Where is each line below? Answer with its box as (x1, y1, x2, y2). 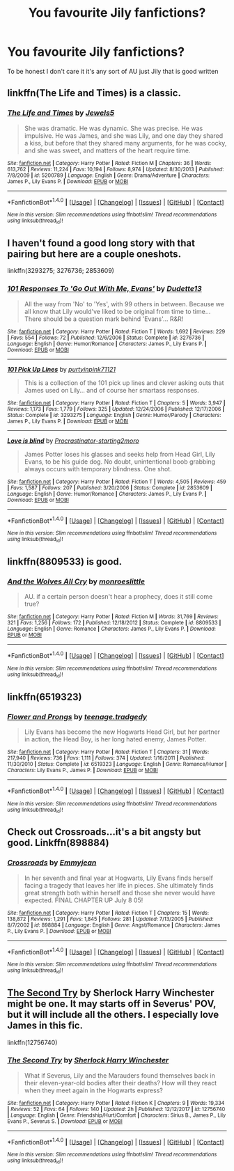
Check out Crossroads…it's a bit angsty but (7, 826, 201, 838)
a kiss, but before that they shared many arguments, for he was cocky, (24, 139, 227, 147)
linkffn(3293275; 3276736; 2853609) (7, 267, 115, 275)
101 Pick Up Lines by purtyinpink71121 (7, 365, 116, 373)
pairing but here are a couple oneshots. (7, 249, 182, 260)
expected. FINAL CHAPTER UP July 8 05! (24, 896, 143, 904)
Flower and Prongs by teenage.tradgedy (7, 712, 148, 721)
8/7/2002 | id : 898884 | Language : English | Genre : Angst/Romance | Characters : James (7, 921, 221, 929)
